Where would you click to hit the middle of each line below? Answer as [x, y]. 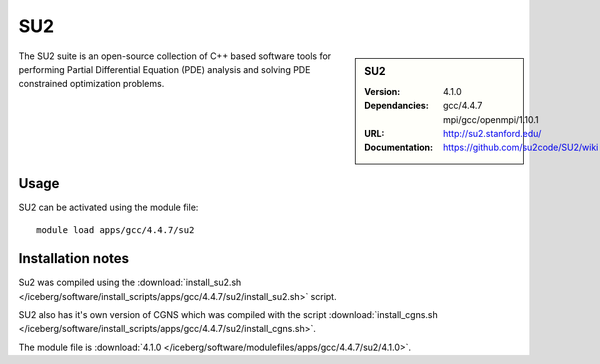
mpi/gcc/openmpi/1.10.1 [491, 119]
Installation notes [74, 258]
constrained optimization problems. [91, 84]
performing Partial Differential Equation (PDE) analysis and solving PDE [164, 69]
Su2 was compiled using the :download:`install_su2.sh [130, 282]
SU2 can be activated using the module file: [108, 207]
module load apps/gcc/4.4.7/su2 [115, 230]
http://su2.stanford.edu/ [492, 133]
